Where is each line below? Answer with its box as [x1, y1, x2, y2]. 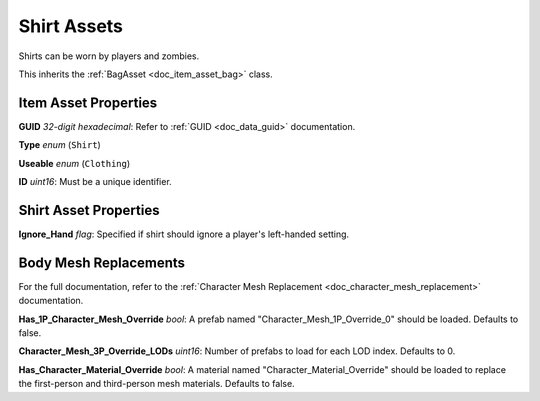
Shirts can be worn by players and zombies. [18, 50, 200, 62]
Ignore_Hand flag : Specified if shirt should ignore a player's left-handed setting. [18, 228, 350, 240]
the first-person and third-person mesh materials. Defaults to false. [18, 378, 295, 390]
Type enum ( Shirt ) [18, 139, 102, 151]
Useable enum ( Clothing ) [18, 157, 131, 169]
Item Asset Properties [18, 94, 158, 111]
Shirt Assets [18, 15, 124, 37]
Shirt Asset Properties [18, 201, 160, 219]
